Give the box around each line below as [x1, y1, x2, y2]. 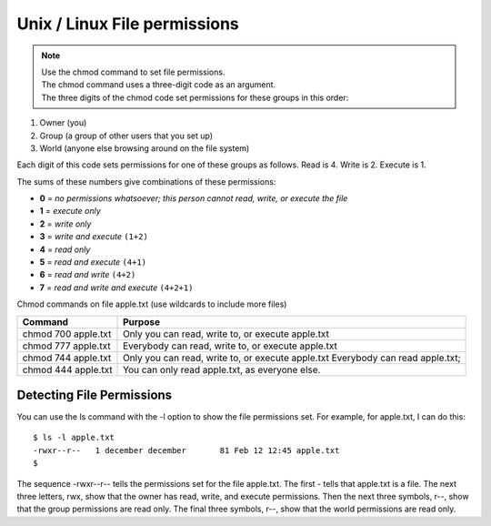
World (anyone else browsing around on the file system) [39, 142, 250, 154]
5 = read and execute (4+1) [39, 257, 147, 268]
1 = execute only [39, 206, 102, 217]
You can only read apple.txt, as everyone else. [123, 363, 321, 376]
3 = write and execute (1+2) [39, 231, 149, 242]
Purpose [123, 315, 161, 328]
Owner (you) [39, 117, 87, 128]
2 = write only [39, 218, 92, 229]
